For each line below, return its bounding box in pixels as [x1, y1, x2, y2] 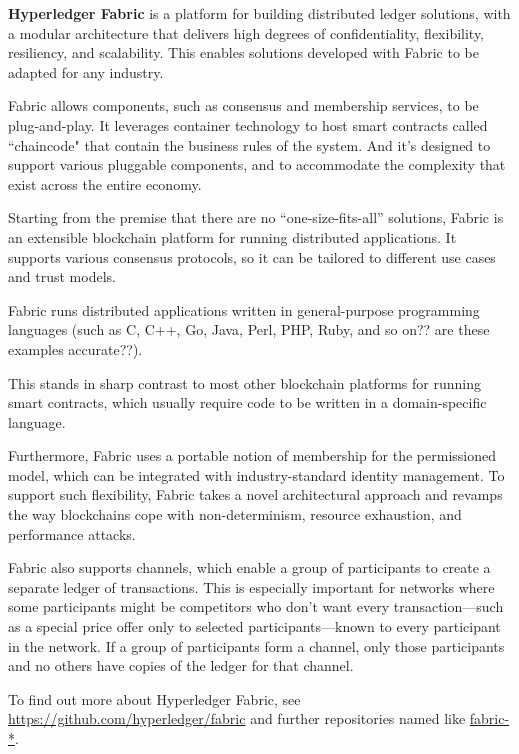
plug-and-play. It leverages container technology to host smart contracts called [8, 114, 488, 135]
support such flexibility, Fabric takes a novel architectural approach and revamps [8, 484, 503, 505]
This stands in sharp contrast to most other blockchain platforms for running [8, 372, 481, 393]
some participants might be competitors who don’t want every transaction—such [8, 596, 504, 617]
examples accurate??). [8, 338, 143, 359]
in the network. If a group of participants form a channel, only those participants [8, 635, 505, 656]
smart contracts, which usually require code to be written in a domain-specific [8, 392, 487, 413]
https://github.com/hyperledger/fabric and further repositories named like [8, 708, 466, 729]
